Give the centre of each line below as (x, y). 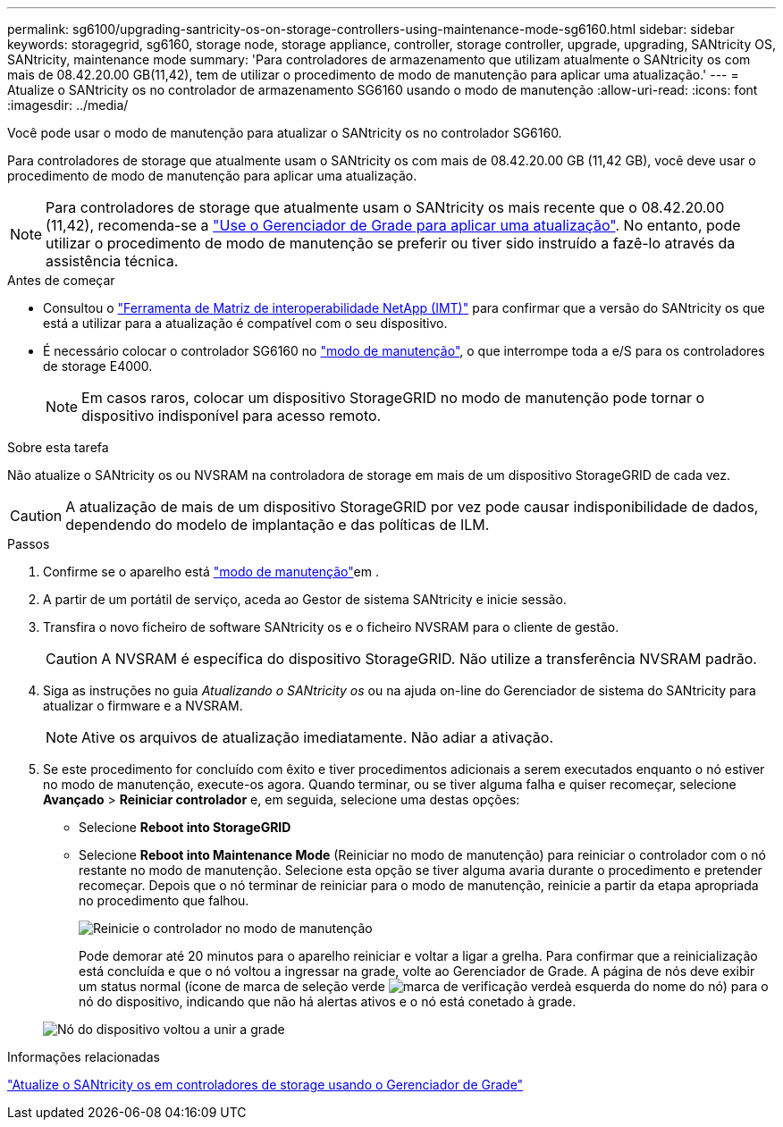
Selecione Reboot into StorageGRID (185, 827)
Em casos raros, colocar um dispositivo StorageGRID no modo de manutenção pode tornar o (393, 398)
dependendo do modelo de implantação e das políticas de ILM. (278, 525)
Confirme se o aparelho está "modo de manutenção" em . (211, 572)
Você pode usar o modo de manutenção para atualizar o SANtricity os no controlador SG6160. (285, 133)
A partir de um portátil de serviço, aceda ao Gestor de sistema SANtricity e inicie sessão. (305, 599)
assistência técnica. (112, 261)
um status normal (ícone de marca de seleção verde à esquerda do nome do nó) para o (424, 986)
